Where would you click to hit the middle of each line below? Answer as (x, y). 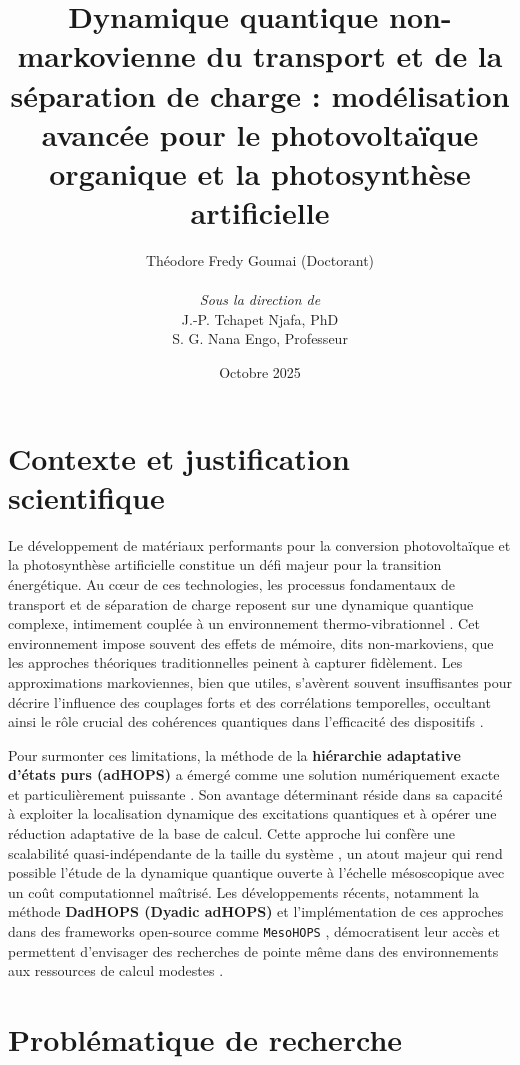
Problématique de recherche (205, 1039)
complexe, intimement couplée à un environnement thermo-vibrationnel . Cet (244, 623)
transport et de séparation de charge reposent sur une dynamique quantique (241, 603)
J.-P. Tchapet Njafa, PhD (260, 318)
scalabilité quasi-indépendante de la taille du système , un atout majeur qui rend (255, 852)
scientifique (86, 496)
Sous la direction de (260, 299)
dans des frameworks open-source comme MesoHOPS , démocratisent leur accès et (254, 931)
